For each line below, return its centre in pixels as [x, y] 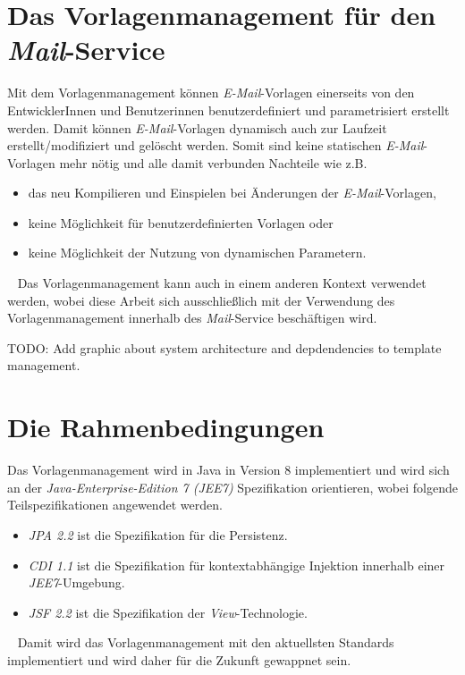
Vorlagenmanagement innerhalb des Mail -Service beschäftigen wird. [192, 318]
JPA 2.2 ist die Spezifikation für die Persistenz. [158, 534]
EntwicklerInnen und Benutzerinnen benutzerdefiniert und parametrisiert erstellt [228, 110]
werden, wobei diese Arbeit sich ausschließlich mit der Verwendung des [201, 300]
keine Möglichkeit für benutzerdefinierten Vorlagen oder [181, 222]
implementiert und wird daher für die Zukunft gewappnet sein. [179, 659]
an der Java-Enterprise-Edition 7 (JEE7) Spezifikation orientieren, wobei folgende [232, 487]
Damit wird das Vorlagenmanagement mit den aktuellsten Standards [206, 642]
